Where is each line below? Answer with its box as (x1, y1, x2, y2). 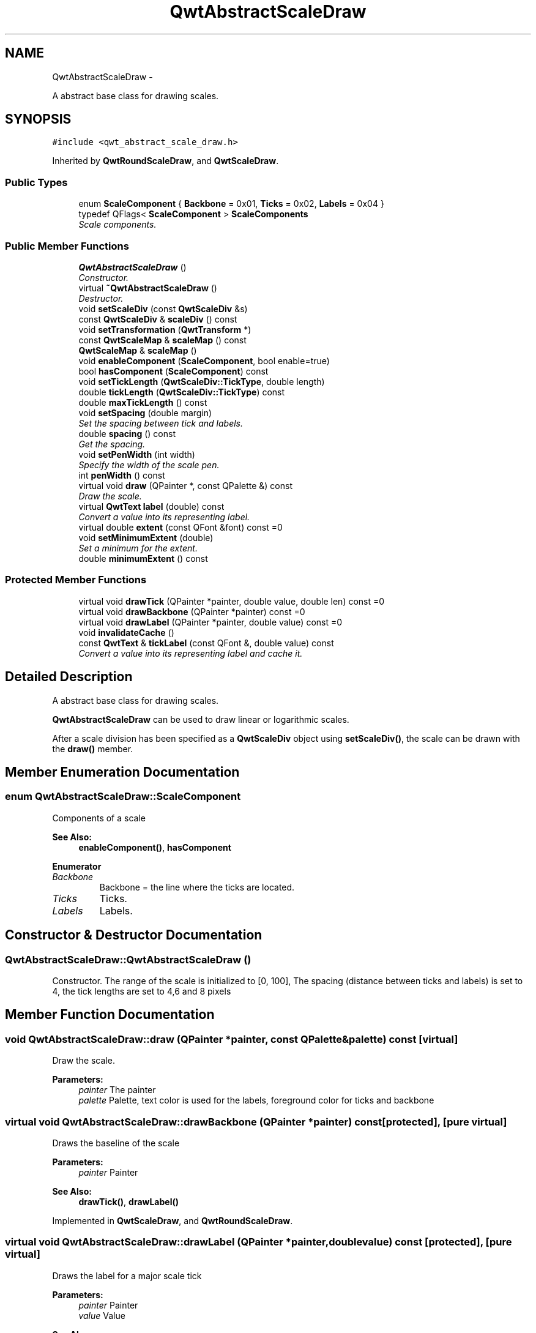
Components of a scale (52, 812, 146, 823)
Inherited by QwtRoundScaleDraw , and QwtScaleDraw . (52, 155, 279, 166)
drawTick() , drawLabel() (78, 1196, 179, 1207)
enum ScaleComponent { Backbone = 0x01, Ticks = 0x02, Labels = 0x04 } (78, 198, 384, 209)
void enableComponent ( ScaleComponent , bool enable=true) (78, 355, 330, 366)
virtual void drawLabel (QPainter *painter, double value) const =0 (78, 616, 343, 627)
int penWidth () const (78, 469, 165, 480)
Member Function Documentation (5, 1007, 215, 1023)
